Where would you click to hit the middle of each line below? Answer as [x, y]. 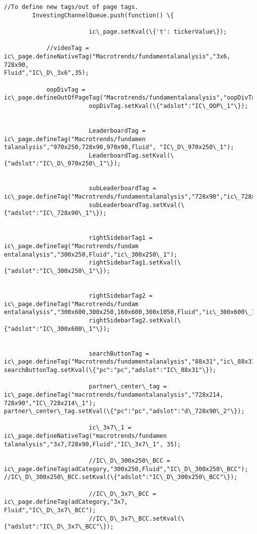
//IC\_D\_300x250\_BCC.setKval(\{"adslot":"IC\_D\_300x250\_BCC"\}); [121, 477]
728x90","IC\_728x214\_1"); [50, 403]
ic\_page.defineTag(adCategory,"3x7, [66, 502]
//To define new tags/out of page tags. [71, 7]
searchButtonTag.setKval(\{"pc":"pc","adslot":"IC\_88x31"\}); [110, 370]
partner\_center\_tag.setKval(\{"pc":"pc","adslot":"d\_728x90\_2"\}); [124, 411]
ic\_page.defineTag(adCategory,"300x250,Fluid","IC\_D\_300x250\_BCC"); [126, 469]
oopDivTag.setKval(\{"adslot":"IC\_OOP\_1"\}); [168, 106]
